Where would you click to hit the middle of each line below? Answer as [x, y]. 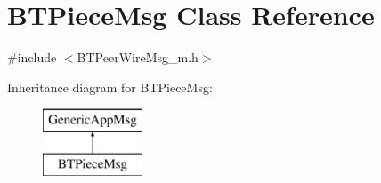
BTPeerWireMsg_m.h [138, 57]
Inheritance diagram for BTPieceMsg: [110, 87]
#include [32, 57]
